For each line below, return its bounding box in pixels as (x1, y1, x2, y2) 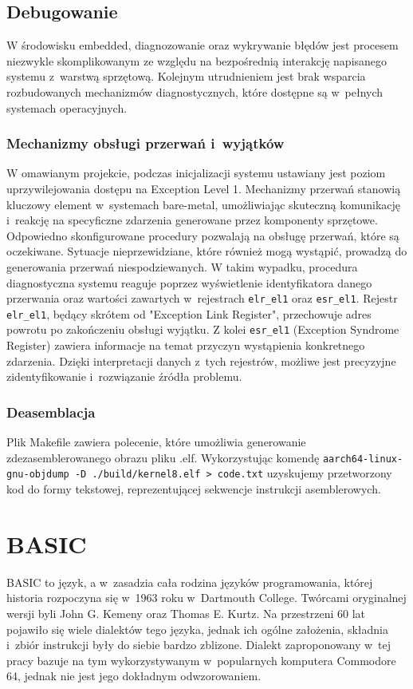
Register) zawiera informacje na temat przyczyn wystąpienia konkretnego (6, 337, 365, 354)
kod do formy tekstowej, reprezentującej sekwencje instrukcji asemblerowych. (6, 481, 381, 497)
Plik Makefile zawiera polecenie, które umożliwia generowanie (6, 434, 306, 450)
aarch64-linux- (322, 453, 403, 465)
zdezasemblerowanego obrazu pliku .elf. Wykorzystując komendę (6, 449, 320, 465)
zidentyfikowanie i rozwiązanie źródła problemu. (6, 368, 242, 385)
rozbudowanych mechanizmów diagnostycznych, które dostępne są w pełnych (6, 83, 383, 100)
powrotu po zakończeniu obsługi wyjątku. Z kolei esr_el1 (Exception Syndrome (6, 321, 399, 338)
